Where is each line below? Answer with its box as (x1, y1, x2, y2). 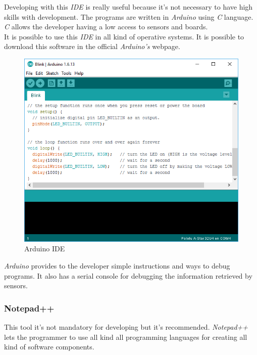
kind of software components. (4, 341, 94, 352)
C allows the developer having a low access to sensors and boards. (4, 21, 208, 32)
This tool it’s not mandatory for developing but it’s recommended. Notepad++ (4, 321, 248, 332)
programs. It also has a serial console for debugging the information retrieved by (4, 270, 252, 281)
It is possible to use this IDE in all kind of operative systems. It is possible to (4, 31, 244, 41)
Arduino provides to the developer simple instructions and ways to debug (4, 260, 230, 271)
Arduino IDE (24, 243, 65, 254)
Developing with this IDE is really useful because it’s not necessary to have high (4, 2, 253, 12)
